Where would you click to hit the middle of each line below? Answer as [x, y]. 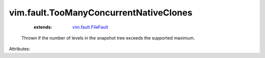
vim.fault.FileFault [90, 27]
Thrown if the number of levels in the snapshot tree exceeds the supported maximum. [108, 38]
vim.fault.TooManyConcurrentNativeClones [101, 13]
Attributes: [20, 49]
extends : [43, 27]
